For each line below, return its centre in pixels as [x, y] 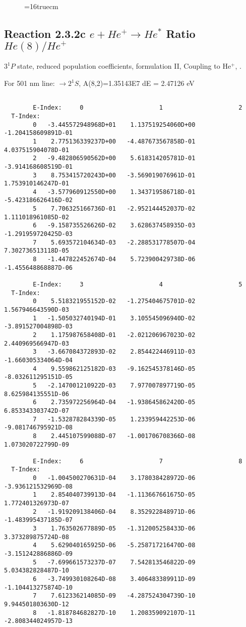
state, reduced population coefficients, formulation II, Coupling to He [124, 66]
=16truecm [41, 6]
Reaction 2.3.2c [45, 33]
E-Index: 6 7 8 [138, 461]
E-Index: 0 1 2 [138, 108]
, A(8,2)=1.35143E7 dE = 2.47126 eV [137, 83]
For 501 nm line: [29, 83]
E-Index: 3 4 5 [138, 285]
